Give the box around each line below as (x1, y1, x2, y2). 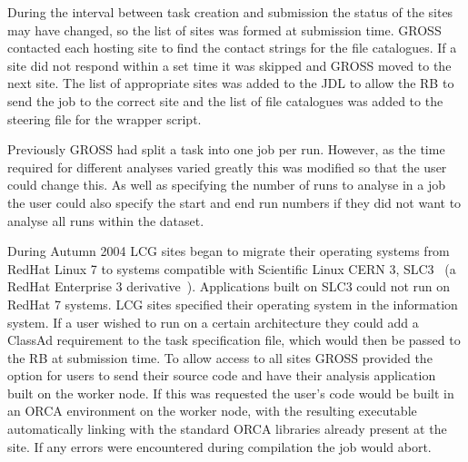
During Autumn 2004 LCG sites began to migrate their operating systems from (7, 241, 450, 260)
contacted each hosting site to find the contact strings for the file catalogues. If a (7, 38, 457, 57)
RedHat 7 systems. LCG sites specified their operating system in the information (7, 294, 458, 313)
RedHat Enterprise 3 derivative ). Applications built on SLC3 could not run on (7, 277, 451, 296)
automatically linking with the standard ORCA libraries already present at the (7, 419, 447, 438)
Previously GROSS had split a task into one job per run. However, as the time (7, 140, 445, 159)
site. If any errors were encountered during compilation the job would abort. (7, 437, 432, 456)
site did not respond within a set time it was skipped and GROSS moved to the (7, 55, 452, 74)
